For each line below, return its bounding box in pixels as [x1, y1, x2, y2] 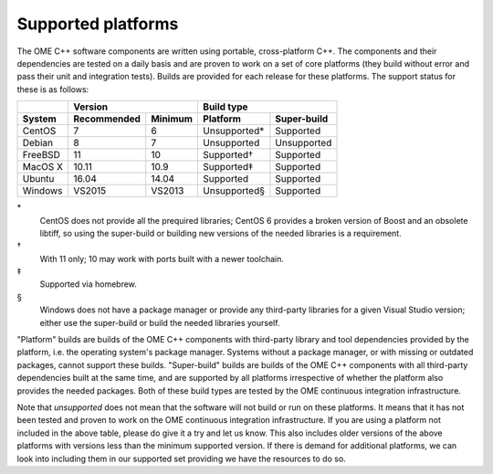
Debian [22, 137, 54, 150]
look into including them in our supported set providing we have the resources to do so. [16, 453, 346, 464]
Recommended [73, 112, 142, 125]
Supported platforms [16, 14, 179, 34]
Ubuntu [22, 173, 55, 185]
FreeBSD [22, 149, 61, 162]
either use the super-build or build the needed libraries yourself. [39, 317, 280, 328]
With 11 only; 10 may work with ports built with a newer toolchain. [39, 253, 285, 264]
